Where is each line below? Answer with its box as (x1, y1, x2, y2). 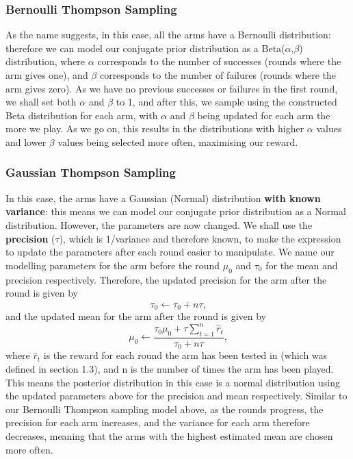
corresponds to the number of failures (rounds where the (99, 68, 337, 82)
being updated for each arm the (197, 108, 330, 122)
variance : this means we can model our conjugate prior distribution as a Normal (5, 204, 346, 219)
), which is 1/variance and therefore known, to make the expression (59, 231, 341, 245)
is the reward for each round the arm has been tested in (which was (43, 348, 328, 362)
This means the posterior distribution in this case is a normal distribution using (5, 375, 340, 389)
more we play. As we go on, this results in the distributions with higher (5, 121, 304, 136)
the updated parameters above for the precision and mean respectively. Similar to (5, 388, 348, 403)
